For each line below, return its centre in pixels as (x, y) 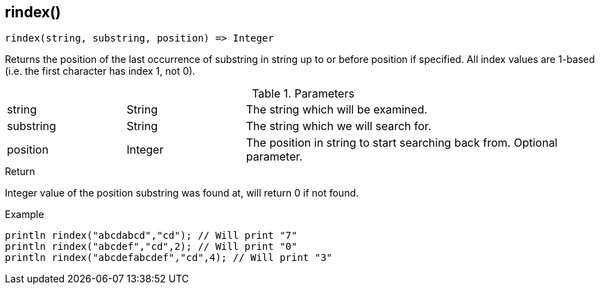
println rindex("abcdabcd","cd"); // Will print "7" (151, 236)
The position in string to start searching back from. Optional (402, 143)
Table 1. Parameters (303, 94)
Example (25, 215)
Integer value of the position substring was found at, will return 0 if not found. (182, 193)
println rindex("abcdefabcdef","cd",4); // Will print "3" (169, 258)
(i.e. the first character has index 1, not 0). (100, 71)
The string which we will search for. (338, 126)
